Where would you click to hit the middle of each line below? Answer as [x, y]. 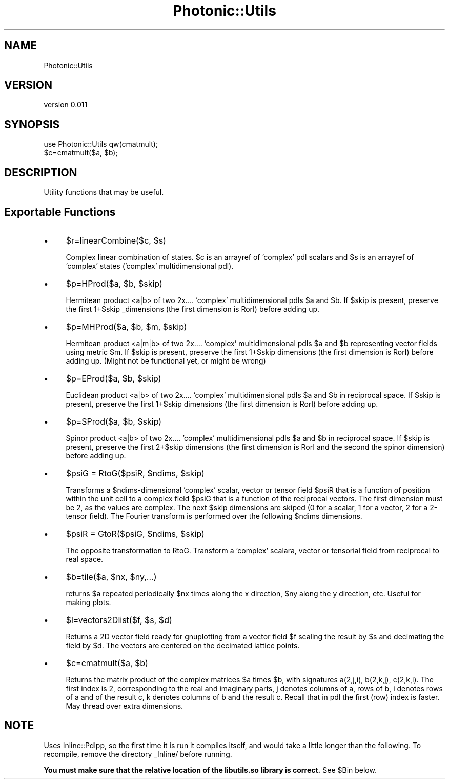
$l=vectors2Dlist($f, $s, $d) [119, 620]
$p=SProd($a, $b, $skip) [114, 421]
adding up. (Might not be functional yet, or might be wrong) [166, 360]
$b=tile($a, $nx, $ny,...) [111, 577]
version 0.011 [66, 105]
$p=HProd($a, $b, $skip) [114, 283]
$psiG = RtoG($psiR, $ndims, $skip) [135, 473]
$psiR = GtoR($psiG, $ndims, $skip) [135, 534]
